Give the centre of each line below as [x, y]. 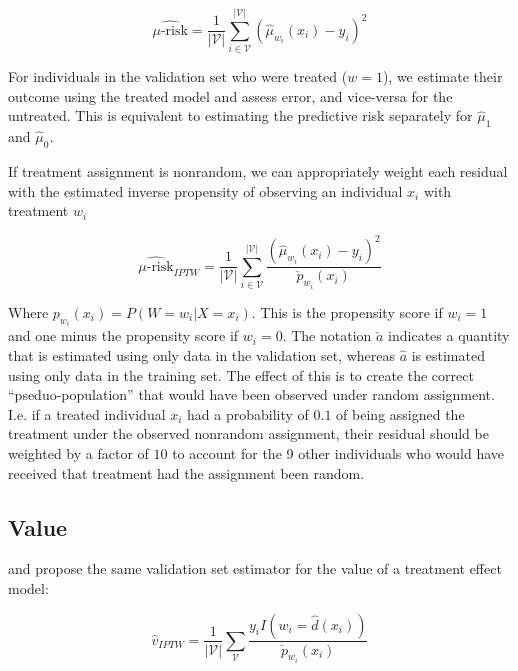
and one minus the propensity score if [123, 335]
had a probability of [248, 413]
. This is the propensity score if [347, 311]
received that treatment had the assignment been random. [186, 472]
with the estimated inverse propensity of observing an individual [205, 190]
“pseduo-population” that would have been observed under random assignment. [251, 394]
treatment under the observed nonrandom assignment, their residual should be [248, 433]
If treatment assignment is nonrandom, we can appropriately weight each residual [258, 170]
